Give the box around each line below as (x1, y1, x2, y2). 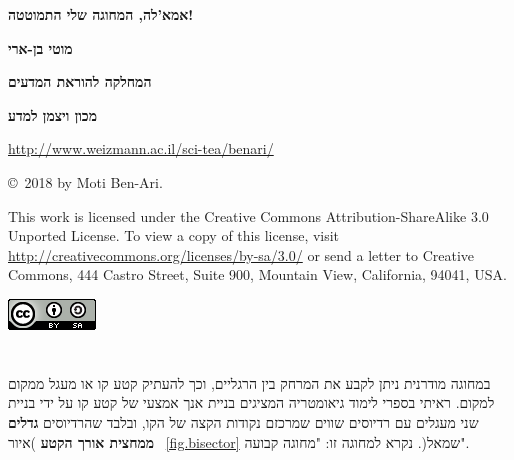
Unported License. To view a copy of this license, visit (8, 225, 340, 246)
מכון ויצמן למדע (8, 104, 97, 125)
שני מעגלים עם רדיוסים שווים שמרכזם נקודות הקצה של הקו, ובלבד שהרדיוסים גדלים (8, 411, 479, 432)
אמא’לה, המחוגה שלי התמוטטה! (8, 4, 194, 24)
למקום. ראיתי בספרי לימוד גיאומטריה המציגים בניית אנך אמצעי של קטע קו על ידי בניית (8, 392, 495, 413)
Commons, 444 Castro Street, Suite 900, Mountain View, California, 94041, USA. (8, 264, 507, 285)
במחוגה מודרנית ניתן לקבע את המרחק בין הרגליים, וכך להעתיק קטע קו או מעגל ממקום (8, 372, 491, 393)
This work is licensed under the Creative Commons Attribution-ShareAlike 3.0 (8, 205, 489, 226)
